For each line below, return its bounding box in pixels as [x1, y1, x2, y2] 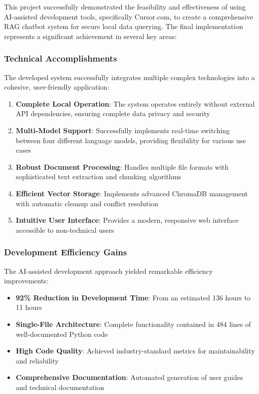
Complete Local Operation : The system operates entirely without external [15, 98, 255, 109]
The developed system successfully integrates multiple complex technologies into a [4, 72, 255, 82]
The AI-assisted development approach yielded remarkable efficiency [4, 265, 213, 276]
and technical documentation [15, 381, 104, 392]
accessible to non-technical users [15, 224, 114, 235]
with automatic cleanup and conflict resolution [15, 198, 158, 208]
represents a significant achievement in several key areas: [4, 31, 177, 41]
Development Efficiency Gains [4, 246, 127, 258]
